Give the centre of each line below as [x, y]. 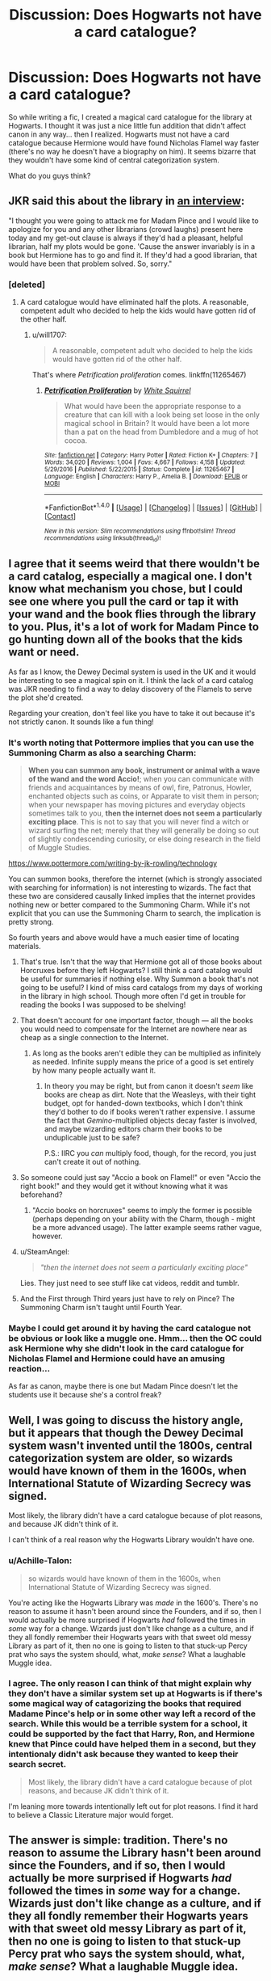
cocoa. [76, 440]
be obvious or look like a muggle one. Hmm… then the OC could [135, 1338]
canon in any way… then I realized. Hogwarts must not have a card [119, 134]
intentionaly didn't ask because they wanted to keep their [123, 1754]
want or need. [44, 652]
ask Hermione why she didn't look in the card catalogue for [126, 1349]
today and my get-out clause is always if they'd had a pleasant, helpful [126, 238]
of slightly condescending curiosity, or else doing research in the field [144, 839]
